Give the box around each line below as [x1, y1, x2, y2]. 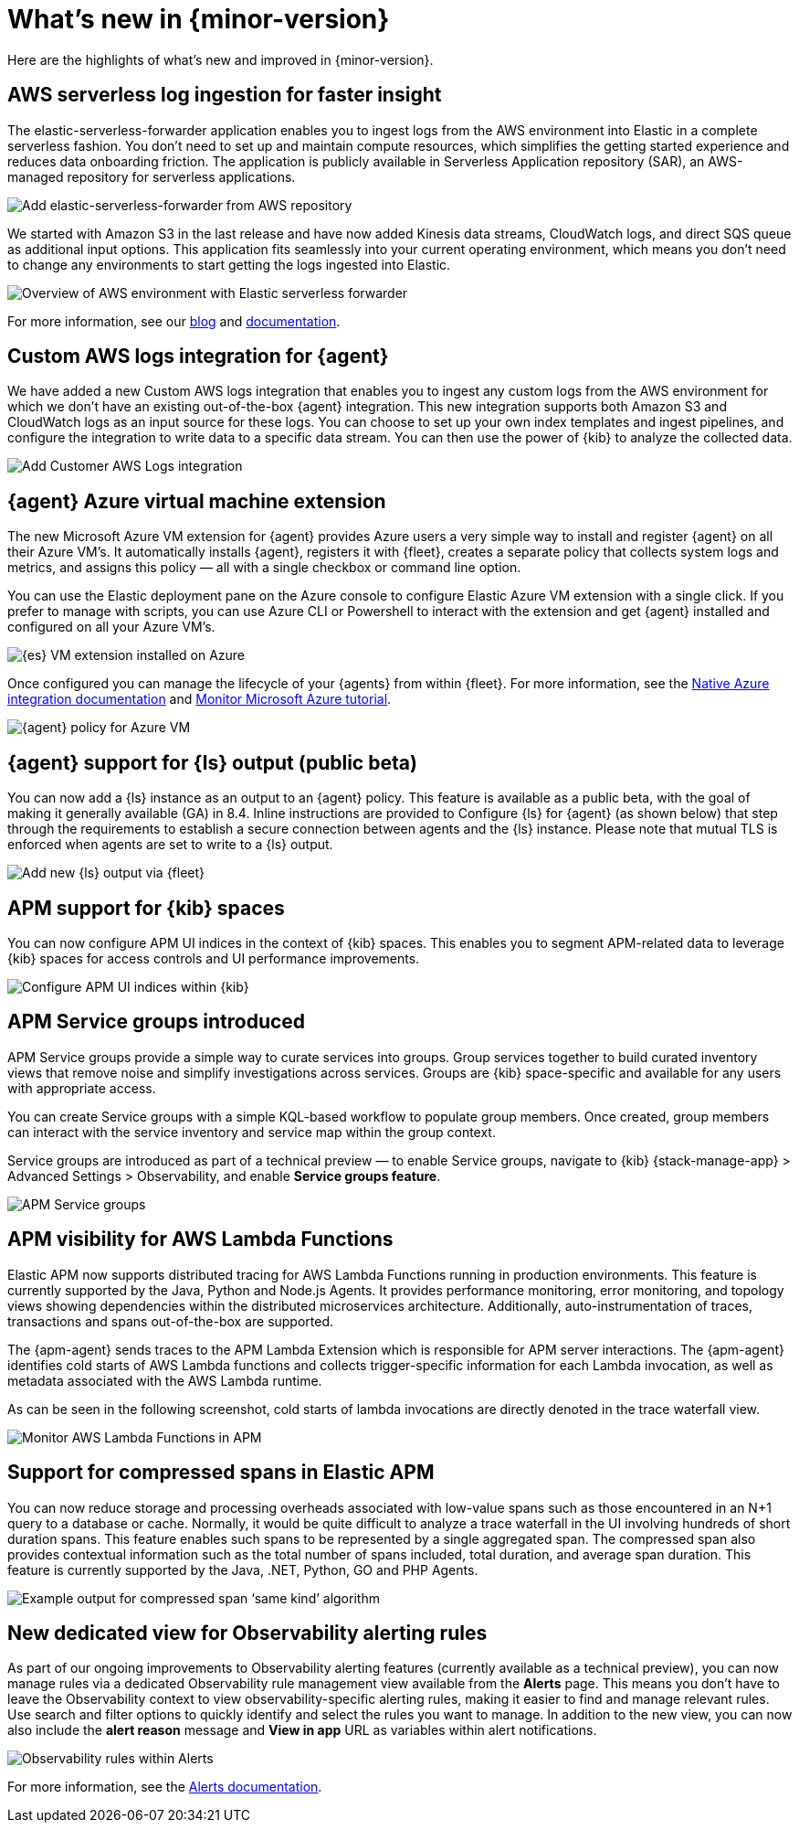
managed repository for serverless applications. [7, 168, 296, 185]
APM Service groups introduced [7, 1010, 306, 1034]
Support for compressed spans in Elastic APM [7, 1461, 435, 1484]
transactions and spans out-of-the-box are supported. [7, 1313, 334, 1329]
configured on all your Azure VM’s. [7, 619, 216, 635]
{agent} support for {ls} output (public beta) [7, 750, 417, 774]
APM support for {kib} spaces [7, 896, 285, 920]
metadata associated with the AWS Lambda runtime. [7, 1372, 322, 1388]
